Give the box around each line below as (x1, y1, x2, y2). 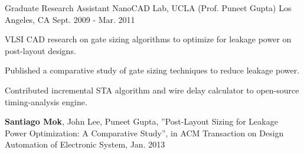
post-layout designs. (5, 44, 76, 56)
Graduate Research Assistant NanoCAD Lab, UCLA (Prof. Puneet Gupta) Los (5, 2, 292, 14)
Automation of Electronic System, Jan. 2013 (5, 138, 165, 150)
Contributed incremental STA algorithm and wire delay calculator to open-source (5, 83, 299, 96)
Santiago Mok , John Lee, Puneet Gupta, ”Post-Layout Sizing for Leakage (5, 115, 278, 128)
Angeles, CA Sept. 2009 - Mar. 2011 (5, 13, 135, 25)
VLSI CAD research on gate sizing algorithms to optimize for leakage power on (5, 33, 292, 45)
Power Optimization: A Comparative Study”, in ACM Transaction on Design (5, 126, 284, 139)
